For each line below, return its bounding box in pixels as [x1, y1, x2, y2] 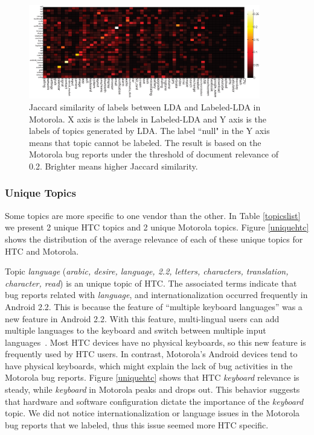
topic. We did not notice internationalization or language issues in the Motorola [5, 407, 300, 419]
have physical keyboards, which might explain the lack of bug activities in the [5, 359, 293, 372]
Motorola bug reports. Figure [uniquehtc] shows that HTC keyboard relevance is [5, 371, 300, 384]
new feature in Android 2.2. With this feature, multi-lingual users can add [5, 312, 280, 325]
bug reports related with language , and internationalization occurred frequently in [5, 288, 308, 301]
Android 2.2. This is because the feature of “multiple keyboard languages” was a [5, 300, 303, 313]
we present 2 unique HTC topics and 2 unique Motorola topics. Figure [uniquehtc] [5, 221, 309, 233]
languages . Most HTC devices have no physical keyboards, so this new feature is [5, 335, 306, 348]
